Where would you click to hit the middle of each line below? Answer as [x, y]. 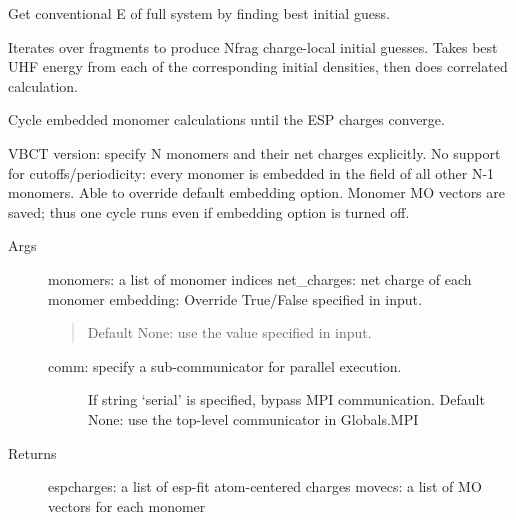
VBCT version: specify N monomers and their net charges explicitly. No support [254, 152]
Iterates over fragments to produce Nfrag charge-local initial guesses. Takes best [253, 46]
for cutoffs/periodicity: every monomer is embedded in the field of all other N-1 [251, 172]
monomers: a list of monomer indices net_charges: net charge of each [260, 278]
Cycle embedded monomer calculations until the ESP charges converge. [226, 119]
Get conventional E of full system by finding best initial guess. [199, 13]
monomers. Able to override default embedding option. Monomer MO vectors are [256, 192]
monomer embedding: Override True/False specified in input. [235, 298]
